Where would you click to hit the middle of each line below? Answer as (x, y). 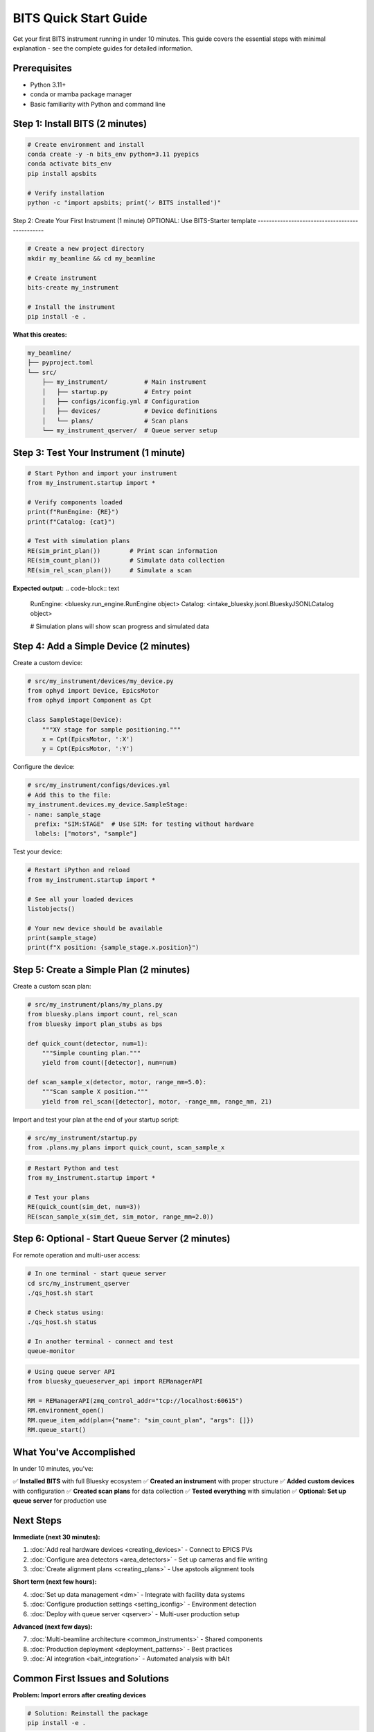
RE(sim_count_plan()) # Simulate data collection (126, 560)
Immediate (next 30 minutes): (56, 1537)
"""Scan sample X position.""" (95, 1092)
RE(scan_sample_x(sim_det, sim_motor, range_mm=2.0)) (121, 1217)
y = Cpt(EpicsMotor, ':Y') (88, 749)
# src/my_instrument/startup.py (82, 1138)
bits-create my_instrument (73, 287)
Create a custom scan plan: (52, 986)
